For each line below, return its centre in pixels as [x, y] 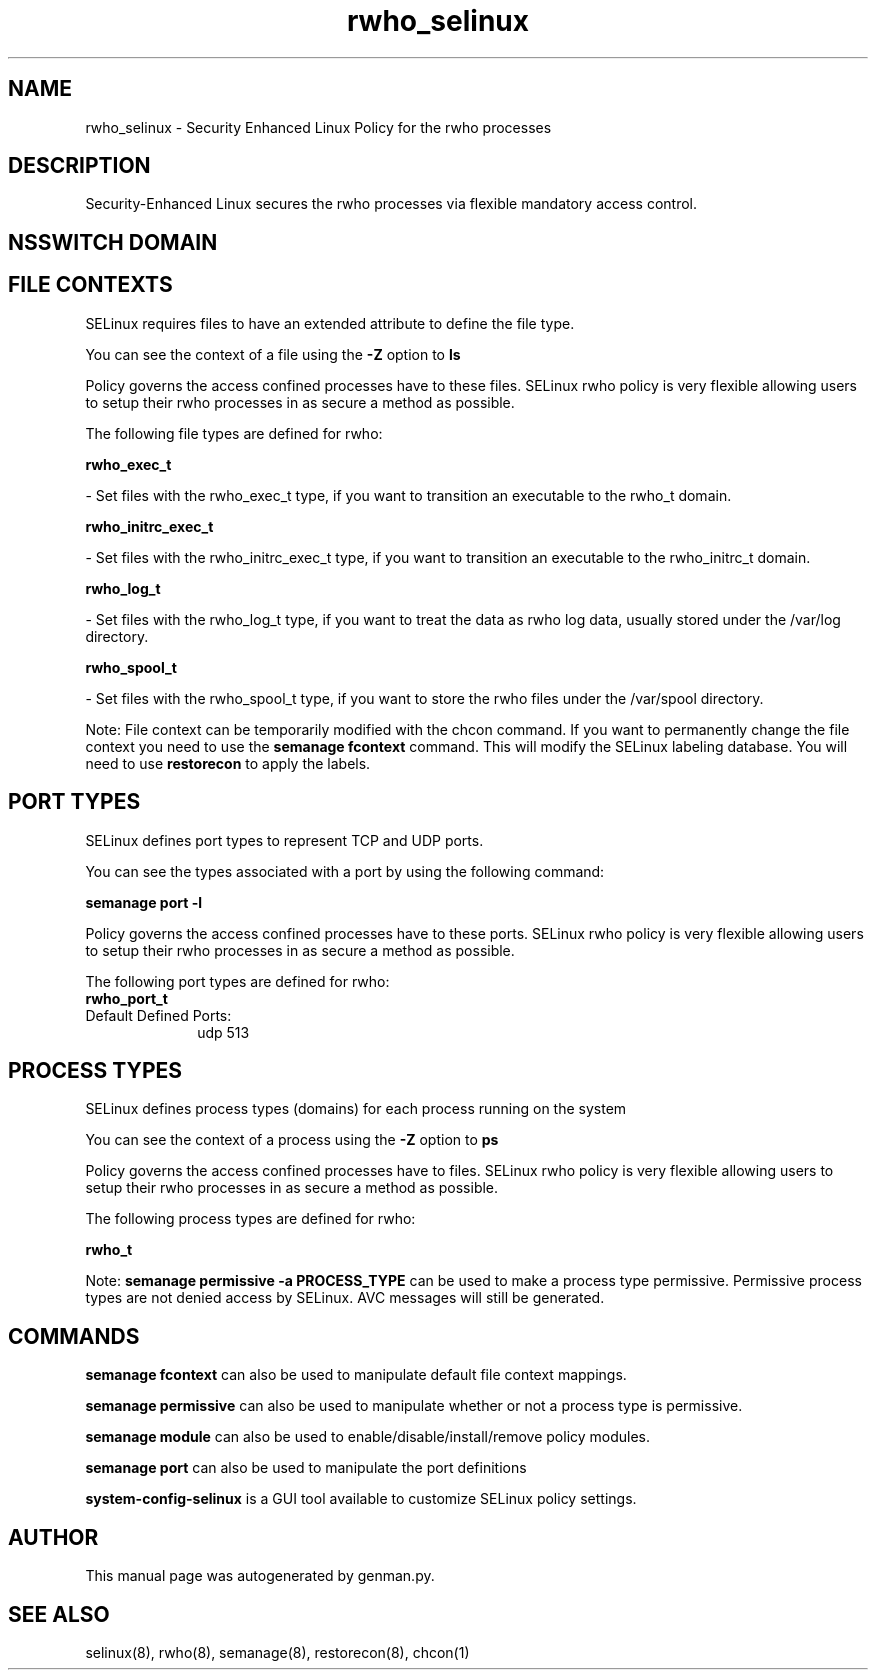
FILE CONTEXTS [90, 285]
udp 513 [223, 1032]
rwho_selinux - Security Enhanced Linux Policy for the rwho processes [318, 127]
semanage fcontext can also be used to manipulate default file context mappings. [356, 1375]
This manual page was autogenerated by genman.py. [260, 1576]
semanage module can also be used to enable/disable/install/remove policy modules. [368, 1437]
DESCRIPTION [79, 166]
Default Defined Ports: [158, 1015]
